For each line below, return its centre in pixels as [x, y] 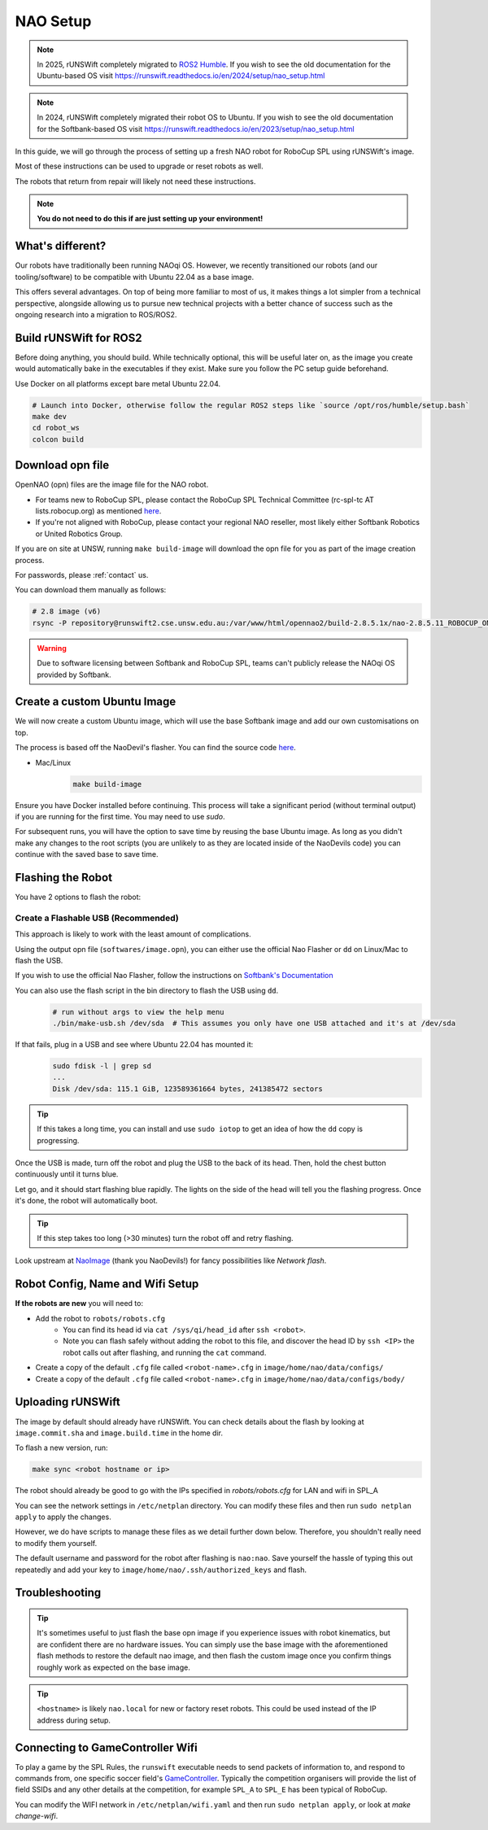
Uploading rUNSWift [68, 1402]
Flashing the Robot [64, 878]
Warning [52, 648]
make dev [50, 416]
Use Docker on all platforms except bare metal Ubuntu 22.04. [118, 383]
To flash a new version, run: [61, 1448]
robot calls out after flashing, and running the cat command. [165, 1352]
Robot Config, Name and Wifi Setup [107, 1284]
